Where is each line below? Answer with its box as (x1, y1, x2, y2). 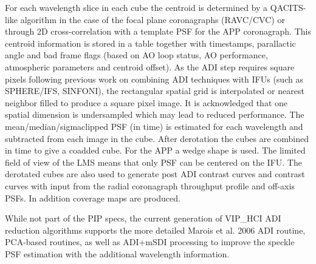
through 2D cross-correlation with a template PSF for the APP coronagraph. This (5, 25, 311, 38)
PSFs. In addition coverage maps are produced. (5, 191, 180, 204)
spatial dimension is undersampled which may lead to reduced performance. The (5, 108, 304, 121)
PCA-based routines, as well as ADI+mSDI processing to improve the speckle (5, 235, 295, 248)
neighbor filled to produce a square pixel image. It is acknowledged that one (5, 96, 287, 109)
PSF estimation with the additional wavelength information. (5, 247, 230, 260)
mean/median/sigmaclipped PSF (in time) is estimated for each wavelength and (5, 120, 303, 132)
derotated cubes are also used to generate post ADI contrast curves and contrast (5, 168, 305, 180)
